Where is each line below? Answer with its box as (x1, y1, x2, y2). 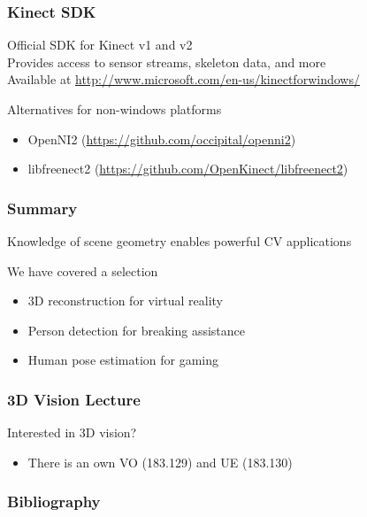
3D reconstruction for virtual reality (27, 291, 224, 310)
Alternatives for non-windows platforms (7, 100, 222, 118)
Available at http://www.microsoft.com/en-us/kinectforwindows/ (7, 70, 360, 89)
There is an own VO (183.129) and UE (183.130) (27, 452, 293, 471)
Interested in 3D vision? (7, 423, 137, 442)
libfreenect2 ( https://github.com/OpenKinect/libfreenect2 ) (27, 159, 348, 178)
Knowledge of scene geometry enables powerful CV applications (7, 232, 352, 250)
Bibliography (7, 490, 101, 513)
